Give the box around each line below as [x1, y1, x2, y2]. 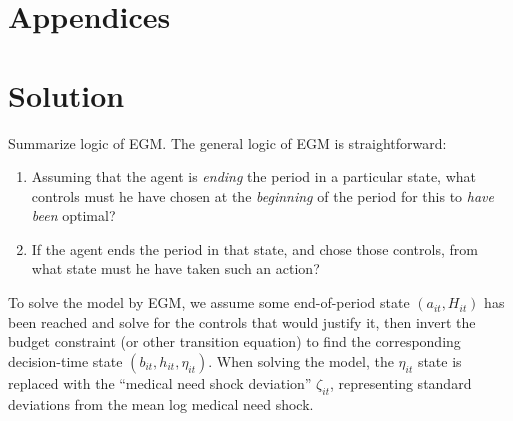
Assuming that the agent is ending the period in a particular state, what [31, 166, 476, 187]
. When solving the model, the [208, 350, 394, 371]
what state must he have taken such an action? [31, 258, 320, 279]
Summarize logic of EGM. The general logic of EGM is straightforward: [8, 132, 447, 153]
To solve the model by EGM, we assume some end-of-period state [8, 292, 410, 313]
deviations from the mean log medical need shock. [8, 393, 314, 414]
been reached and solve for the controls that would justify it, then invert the [8, 311, 476, 332]
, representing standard [329, 372, 472, 393]
